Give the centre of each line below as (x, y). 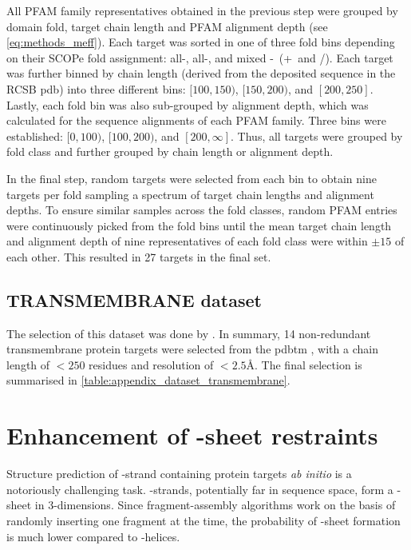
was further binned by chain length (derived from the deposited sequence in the (201, 73)
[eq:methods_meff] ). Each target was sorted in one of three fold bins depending (201, 42)
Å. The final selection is (304, 364)
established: (35, 136)
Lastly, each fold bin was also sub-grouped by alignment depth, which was (188, 104)
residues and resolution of (151, 364)
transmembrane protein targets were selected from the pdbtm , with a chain (192, 349)
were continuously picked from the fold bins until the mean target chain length (199, 225)
